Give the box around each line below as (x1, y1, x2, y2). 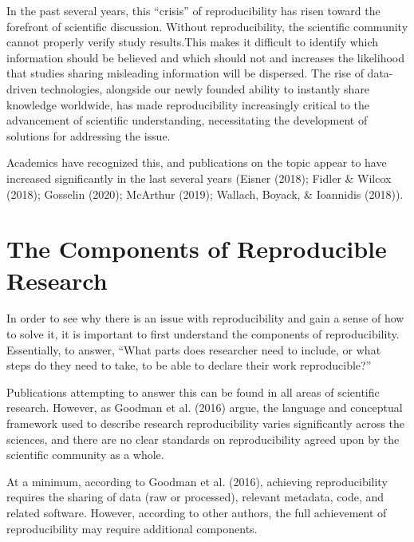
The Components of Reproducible (6, 232, 387, 265)
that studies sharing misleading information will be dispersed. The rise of (6, 65, 364, 81)
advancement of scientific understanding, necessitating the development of (6, 112, 368, 129)
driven (6, 80, 37, 97)
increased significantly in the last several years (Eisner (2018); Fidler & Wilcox (6, 169, 392, 186)
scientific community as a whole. (6, 446, 164, 463)
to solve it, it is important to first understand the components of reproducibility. (6, 326, 400, 342)
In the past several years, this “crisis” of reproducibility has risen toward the (6, 2, 380, 18)
